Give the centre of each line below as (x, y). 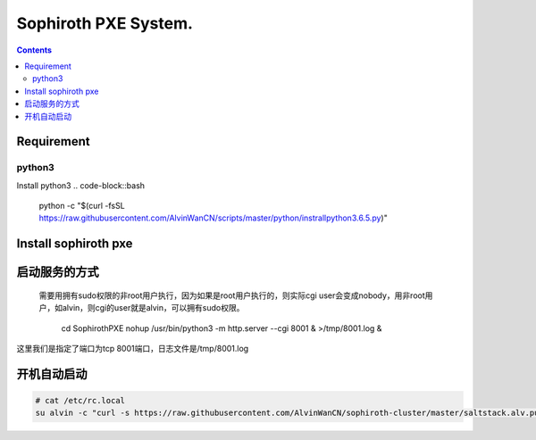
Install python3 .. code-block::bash (81, 185)
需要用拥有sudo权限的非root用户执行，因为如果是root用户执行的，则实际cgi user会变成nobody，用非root (232, 295)
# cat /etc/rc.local (80, 401)
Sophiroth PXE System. (105, 23)
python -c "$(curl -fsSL (82, 206)
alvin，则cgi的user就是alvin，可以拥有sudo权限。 (153, 308)
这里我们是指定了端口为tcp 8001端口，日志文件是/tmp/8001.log (133, 349)
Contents (34, 50)
